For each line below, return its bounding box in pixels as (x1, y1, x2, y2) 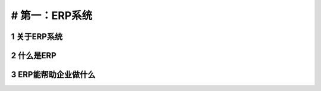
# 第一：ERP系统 (11, 9, 93, 22)
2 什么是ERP (11, 51, 56, 61)
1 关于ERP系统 (11, 32, 63, 42)
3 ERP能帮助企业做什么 (11, 70, 96, 80)
